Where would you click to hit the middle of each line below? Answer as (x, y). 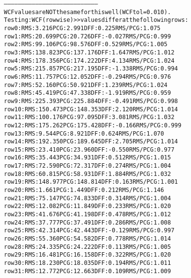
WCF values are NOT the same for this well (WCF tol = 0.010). (87, 12)
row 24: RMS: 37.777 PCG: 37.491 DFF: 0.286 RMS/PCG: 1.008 (87, 222)
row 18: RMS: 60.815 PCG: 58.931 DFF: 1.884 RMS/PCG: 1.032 (87, 174)
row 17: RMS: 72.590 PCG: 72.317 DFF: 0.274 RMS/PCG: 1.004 (87, 166)
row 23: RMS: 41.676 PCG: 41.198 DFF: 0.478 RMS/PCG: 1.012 (87, 215)
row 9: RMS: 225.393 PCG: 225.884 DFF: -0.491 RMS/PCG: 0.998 (91, 101)
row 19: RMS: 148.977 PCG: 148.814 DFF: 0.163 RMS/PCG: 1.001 (91, 182)
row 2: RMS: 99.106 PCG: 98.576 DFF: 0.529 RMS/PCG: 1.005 (86, 44)
